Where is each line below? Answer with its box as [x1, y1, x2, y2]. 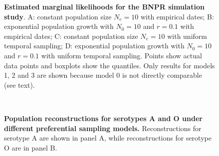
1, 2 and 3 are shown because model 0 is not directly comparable [4, 70, 202, 80]
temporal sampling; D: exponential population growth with [4, 40, 185, 51]
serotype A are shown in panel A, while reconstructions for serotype [4, 133, 212, 143]
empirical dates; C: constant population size [4, 30, 138, 41]
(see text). [4, 79, 35, 90]
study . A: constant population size [4, 11, 112, 21]
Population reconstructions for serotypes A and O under [4, 113, 203, 123]
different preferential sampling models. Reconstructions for [4, 123, 202, 133]
